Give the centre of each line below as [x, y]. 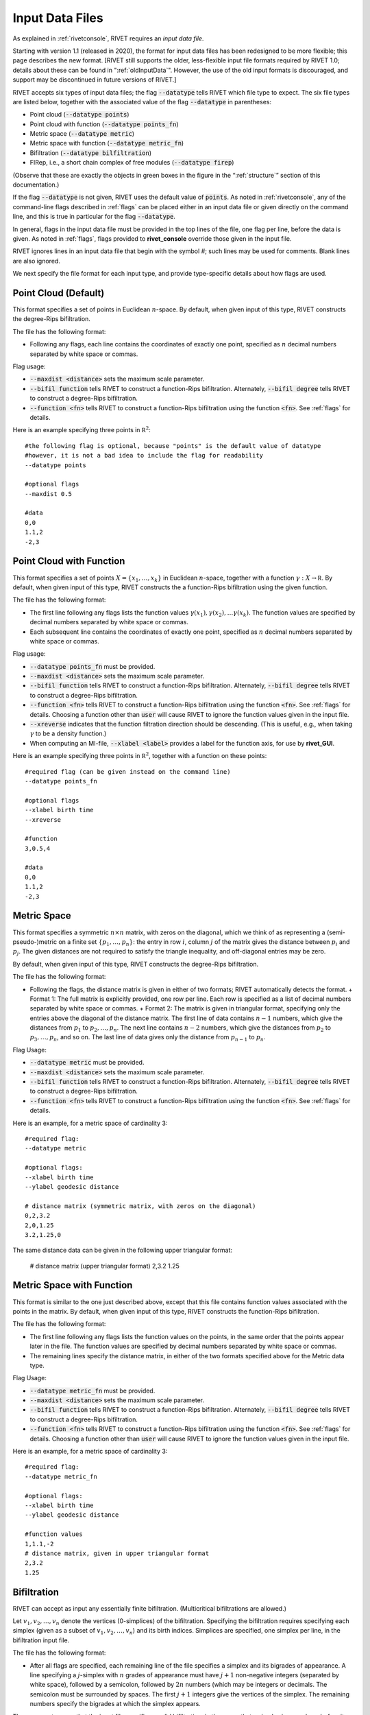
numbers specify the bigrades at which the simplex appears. [115, 1704]
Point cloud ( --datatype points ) [79, 115]
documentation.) [36, 185]
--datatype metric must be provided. [87, 1063]
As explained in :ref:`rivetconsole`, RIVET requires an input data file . [108, 38]
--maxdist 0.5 [48, 494]
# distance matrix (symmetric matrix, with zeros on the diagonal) [140, 1206]
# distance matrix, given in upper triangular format [117, 1553]
